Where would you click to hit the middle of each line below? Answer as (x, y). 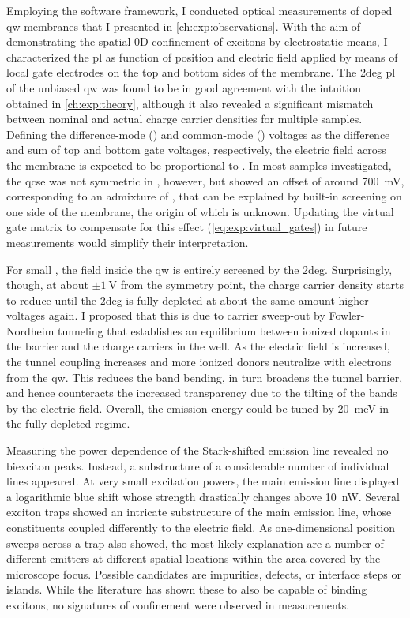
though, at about (47, 285)
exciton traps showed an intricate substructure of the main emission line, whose (199, 512)
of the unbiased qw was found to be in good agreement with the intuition (184, 87)
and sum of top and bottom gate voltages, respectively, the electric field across (196, 150)
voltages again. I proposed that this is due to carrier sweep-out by (166, 315)
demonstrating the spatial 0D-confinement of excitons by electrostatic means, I (197, 41)
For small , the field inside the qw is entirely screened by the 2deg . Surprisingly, (199, 269)
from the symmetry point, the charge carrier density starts (262, 285)
